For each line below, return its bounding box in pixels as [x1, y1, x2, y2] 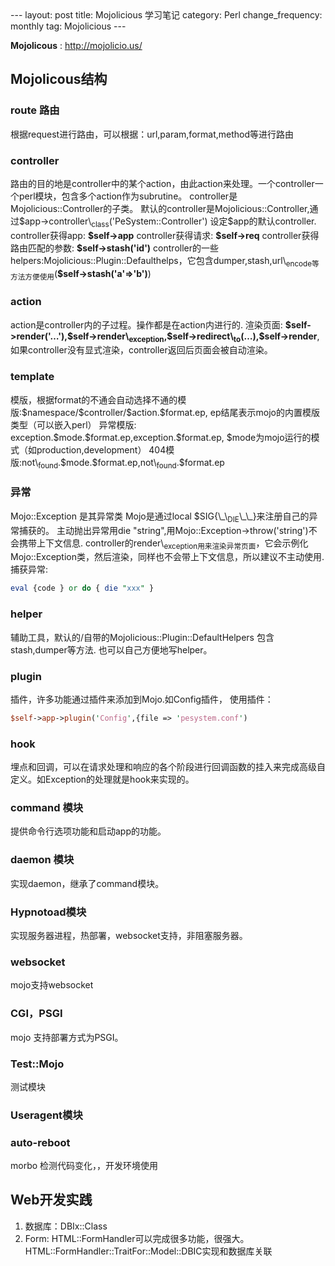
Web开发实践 [10, 1192, 93, 1209]
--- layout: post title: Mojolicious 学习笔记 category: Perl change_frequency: [10, 9, 323, 21]
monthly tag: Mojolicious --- [10, 20, 127, 32]
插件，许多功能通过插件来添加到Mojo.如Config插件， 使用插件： [10, 693, 274, 705]
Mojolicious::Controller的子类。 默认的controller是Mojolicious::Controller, [10, 202, 310, 214]
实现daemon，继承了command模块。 [10, 877, 165, 889]
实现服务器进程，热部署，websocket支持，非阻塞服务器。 [10, 929, 248, 941]
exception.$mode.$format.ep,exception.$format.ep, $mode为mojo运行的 [10, 431, 312, 443]
